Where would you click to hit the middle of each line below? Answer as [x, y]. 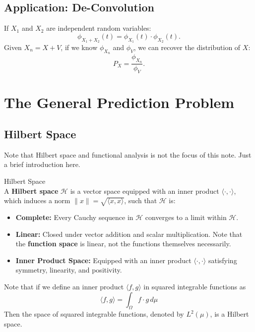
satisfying [223, 260]
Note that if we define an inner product [64, 286]
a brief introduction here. [42, 164]
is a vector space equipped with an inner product [145, 191]
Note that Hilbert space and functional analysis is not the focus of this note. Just [128, 154]
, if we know [79, 47]
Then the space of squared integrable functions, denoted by [94, 314]
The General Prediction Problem [119, 102]
